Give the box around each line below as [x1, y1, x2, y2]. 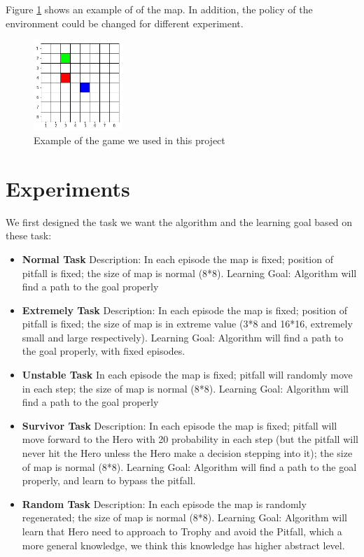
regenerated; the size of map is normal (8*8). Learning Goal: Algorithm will [22, 510, 347, 525]
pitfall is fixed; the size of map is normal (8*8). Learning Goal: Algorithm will [22, 265, 357, 280]
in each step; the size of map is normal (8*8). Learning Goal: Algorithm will [22, 381, 349, 395]
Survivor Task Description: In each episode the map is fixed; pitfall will [22, 418, 337, 432]
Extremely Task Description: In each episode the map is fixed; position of [22, 302, 348, 317]
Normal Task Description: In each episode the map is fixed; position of [22, 251, 333, 266]
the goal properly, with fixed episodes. [22, 344, 185, 358]
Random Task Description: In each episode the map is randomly [22, 496, 307, 511]
